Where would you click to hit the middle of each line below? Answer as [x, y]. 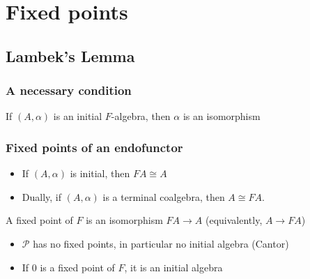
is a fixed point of [77, 267]
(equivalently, [234, 220]
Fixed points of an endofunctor [94, 147]
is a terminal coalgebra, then [164, 196]
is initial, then [100, 173]
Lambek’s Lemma [70, 55]
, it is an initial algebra [173, 267]
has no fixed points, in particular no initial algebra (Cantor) [161, 243]
